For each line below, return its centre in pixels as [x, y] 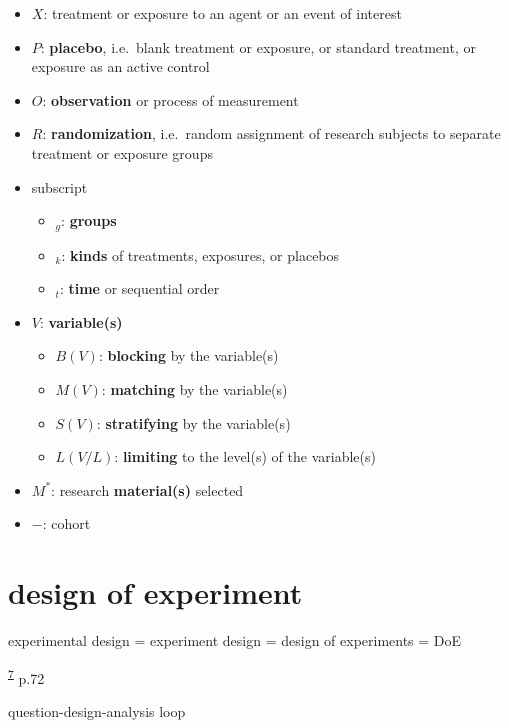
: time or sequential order [139, 288]
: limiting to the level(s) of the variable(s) [245, 456]
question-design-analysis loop [97, 710]
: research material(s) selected [147, 489]
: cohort [66, 523]
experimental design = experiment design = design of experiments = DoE [235, 640]
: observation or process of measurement [170, 99]
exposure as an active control [120, 66]
